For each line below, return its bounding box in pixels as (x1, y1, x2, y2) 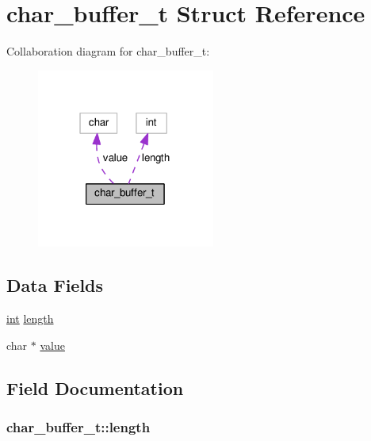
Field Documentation (6, 375, 184, 400)
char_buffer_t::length (6, 417, 151, 436)
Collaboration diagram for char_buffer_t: (6, 43, 210, 59)
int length (6, 310, 54, 327)
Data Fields (6, 273, 104, 297)
